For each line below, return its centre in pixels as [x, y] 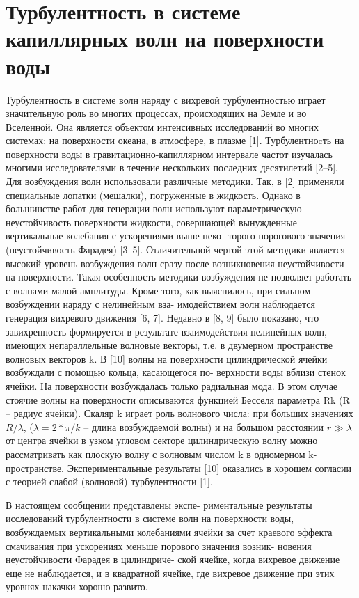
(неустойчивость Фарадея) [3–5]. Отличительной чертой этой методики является [176, 250]
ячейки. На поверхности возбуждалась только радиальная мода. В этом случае [172, 385]
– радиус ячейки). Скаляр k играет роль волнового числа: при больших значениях [179, 413]
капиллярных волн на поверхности [165, 39]
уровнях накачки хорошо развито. [77, 587]
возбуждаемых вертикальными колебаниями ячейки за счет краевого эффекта [169, 532]
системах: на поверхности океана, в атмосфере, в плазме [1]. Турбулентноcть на [175, 140]
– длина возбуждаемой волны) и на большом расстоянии [204, 426]
